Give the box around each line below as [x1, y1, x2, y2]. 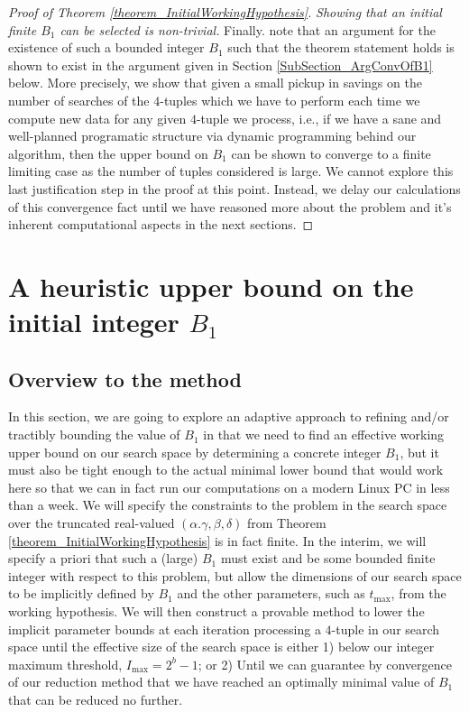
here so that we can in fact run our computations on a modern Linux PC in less [8, 477, 450, 496]
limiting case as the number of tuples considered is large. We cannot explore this [8, 162, 454, 180]
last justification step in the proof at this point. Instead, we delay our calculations [8, 179, 461, 198]
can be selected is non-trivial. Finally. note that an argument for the [60, 20, 436, 39]
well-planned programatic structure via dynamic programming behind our [8, 126, 417, 145]
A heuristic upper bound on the [8, 267, 414, 304]
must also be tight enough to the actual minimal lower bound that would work [8, 460, 444, 479]
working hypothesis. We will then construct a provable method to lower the [8, 602, 425, 621]
